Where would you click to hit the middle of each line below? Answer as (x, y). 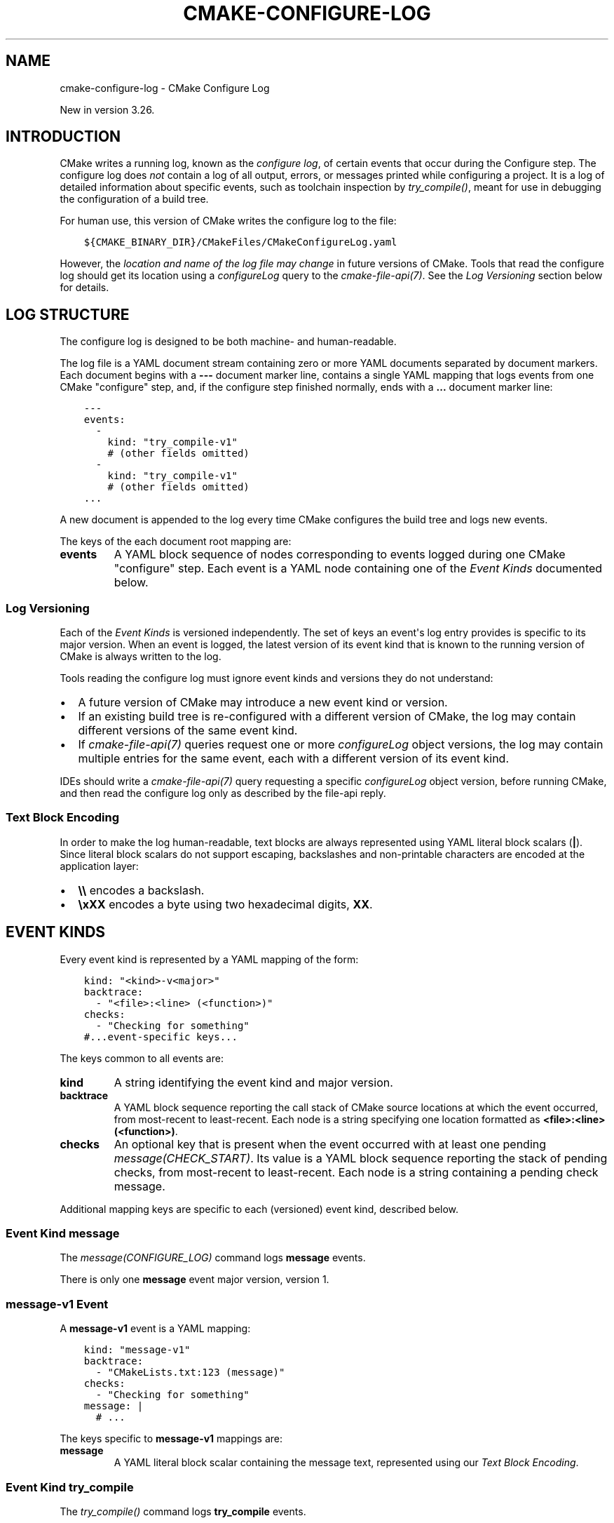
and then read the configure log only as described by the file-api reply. (223, 793)
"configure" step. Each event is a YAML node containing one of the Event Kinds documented (358, 569)
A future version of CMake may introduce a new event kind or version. (263, 703)
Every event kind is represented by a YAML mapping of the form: (209, 959)
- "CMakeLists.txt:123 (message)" (190, 1373)
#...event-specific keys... (161, 1036)
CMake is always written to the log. (141, 657)
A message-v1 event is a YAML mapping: (155, 1329)
